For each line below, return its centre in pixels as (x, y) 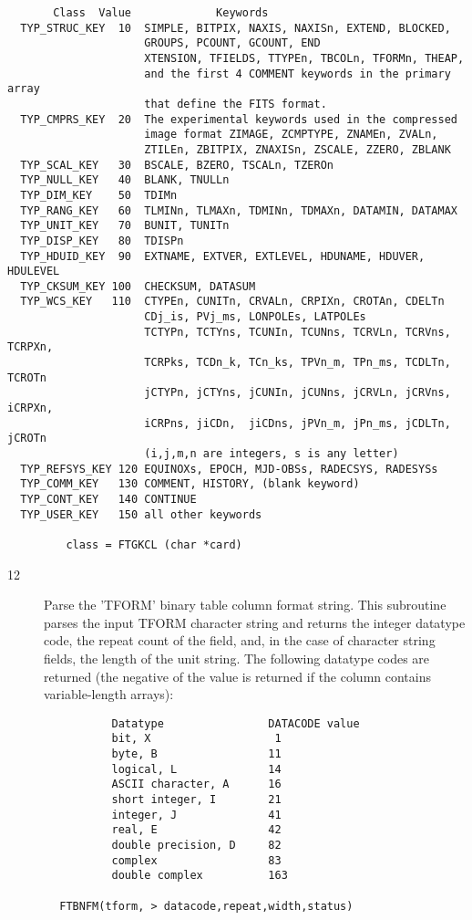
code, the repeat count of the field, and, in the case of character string (240, 640)
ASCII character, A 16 (196, 784)
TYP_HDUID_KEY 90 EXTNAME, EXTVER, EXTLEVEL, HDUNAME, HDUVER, (223, 256)
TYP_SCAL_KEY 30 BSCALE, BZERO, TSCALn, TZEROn (177, 165)
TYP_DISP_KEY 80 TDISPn (102, 240)
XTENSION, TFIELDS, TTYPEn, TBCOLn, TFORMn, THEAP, (304, 58)
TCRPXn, (31, 347)
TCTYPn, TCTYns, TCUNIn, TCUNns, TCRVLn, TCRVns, (298, 332)
